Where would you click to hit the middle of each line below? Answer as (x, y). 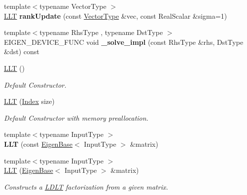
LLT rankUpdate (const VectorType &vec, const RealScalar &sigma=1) (116, 16)
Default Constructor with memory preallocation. (76, 117)
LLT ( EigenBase (29, 170)
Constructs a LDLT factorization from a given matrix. (86, 186)
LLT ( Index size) (29, 101)
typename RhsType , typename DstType (101, 32)
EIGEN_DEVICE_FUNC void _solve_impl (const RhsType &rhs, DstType (124, 42)
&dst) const (22, 51)
